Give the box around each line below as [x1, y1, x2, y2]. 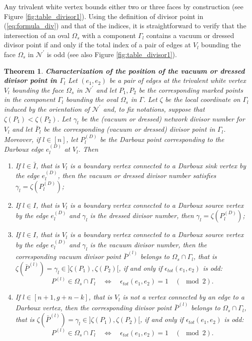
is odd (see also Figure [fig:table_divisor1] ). [47, 49, 177, 59]
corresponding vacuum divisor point [15, 251, 121, 261]
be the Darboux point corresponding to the [99, 134, 224, 144]
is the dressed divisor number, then [90, 210, 194, 221]
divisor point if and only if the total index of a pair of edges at [4, 40, 191, 50]
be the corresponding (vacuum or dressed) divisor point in [43, 124, 215, 134]
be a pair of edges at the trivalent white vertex [109, 75, 246, 85]
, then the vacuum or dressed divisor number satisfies [58, 170, 216, 181]
